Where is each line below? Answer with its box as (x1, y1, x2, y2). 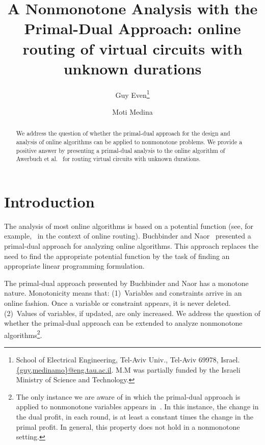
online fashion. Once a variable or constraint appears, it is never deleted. (4, 298, 231, 308)
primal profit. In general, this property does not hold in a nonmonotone (16, 421, 240, 432)
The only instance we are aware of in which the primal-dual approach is (16, 391, 241, 402)
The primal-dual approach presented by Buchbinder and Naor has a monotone (4, 277, 249, 288)
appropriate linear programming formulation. (4, 260, 145, 271)
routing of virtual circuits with (22, 38, 243, 59)
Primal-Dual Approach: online (24, 18, 241, 39)
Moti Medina (112, 106, 153, 117)
